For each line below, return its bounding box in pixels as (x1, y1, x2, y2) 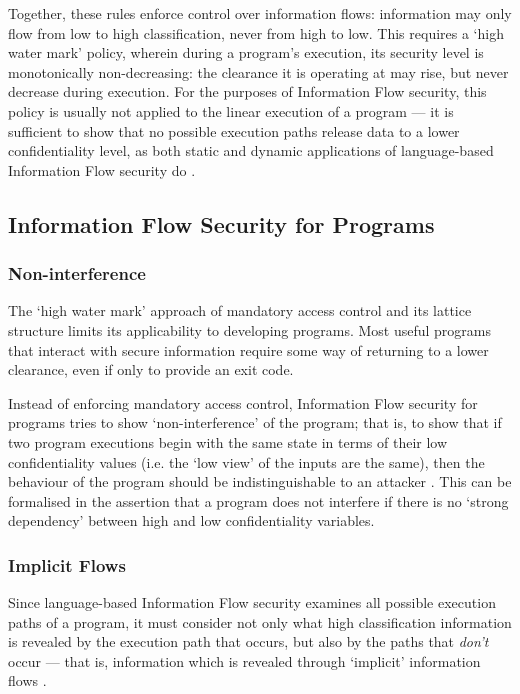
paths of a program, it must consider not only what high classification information (8, 611, 512, 632)
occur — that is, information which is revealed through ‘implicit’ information (8, 650, 481, 671)
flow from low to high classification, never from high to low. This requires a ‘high (8, 22, 504, 43)
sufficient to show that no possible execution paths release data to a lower (8, 120, 460, 141)
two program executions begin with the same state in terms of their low (8, 431, 448, 452)
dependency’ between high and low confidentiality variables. (8, 510, 375, 531)
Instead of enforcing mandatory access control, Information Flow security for (8, 392, 478, 413)
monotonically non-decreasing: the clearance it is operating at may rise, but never (8, 61, 509, 82)
